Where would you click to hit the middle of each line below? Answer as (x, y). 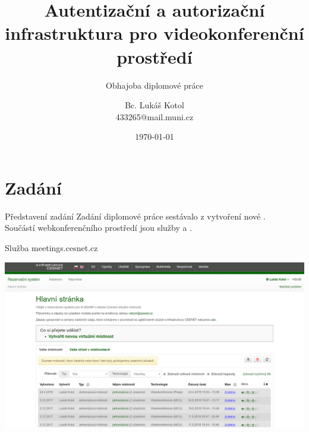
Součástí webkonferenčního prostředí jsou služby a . (99, 228)
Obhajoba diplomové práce (154, 85)
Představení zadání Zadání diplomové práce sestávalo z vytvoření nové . (135, 216)
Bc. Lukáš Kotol (154, 105)
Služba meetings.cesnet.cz (51, 248)
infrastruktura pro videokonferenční (154, 33)
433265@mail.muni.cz (154, 116)
